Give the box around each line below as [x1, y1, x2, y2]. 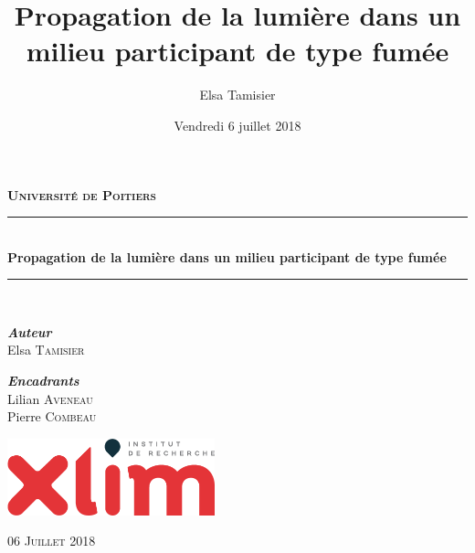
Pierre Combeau [7, 407, 97, 426]
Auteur [7, 322, 52, 341]
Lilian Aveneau [7, 388, 93, 408]
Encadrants [7, 371, 79, 390]
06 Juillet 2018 [7, 531, 96, 550]
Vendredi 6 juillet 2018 [174, 115, 301, 134]
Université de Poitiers [7, 185, 156, 204]
